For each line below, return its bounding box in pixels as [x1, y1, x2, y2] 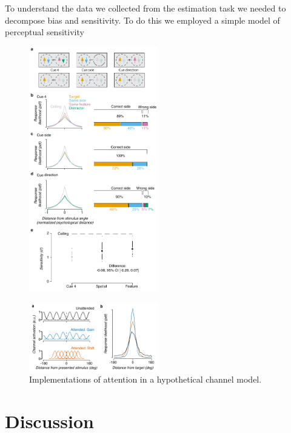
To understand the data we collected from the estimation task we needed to [5, 2, 286, 14]
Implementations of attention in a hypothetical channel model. [29, 373, 262, 386]
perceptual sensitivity [5, 26, 84, 38]
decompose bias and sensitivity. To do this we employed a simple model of [5, 13, 280, 26]
